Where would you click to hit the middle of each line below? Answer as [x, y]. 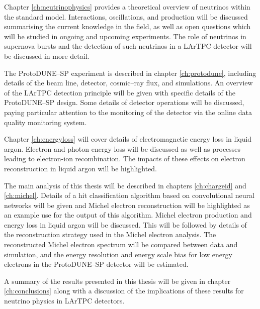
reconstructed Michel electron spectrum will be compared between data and [121, 244]
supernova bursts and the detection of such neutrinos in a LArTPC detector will [128, 46]
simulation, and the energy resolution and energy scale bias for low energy [118, 254]
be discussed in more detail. [47, 56]
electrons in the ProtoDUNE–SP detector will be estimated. [96, 264]
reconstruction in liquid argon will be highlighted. [80, 168]
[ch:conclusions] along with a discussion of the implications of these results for [124, 291]
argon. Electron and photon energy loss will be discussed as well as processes [122, 148]
